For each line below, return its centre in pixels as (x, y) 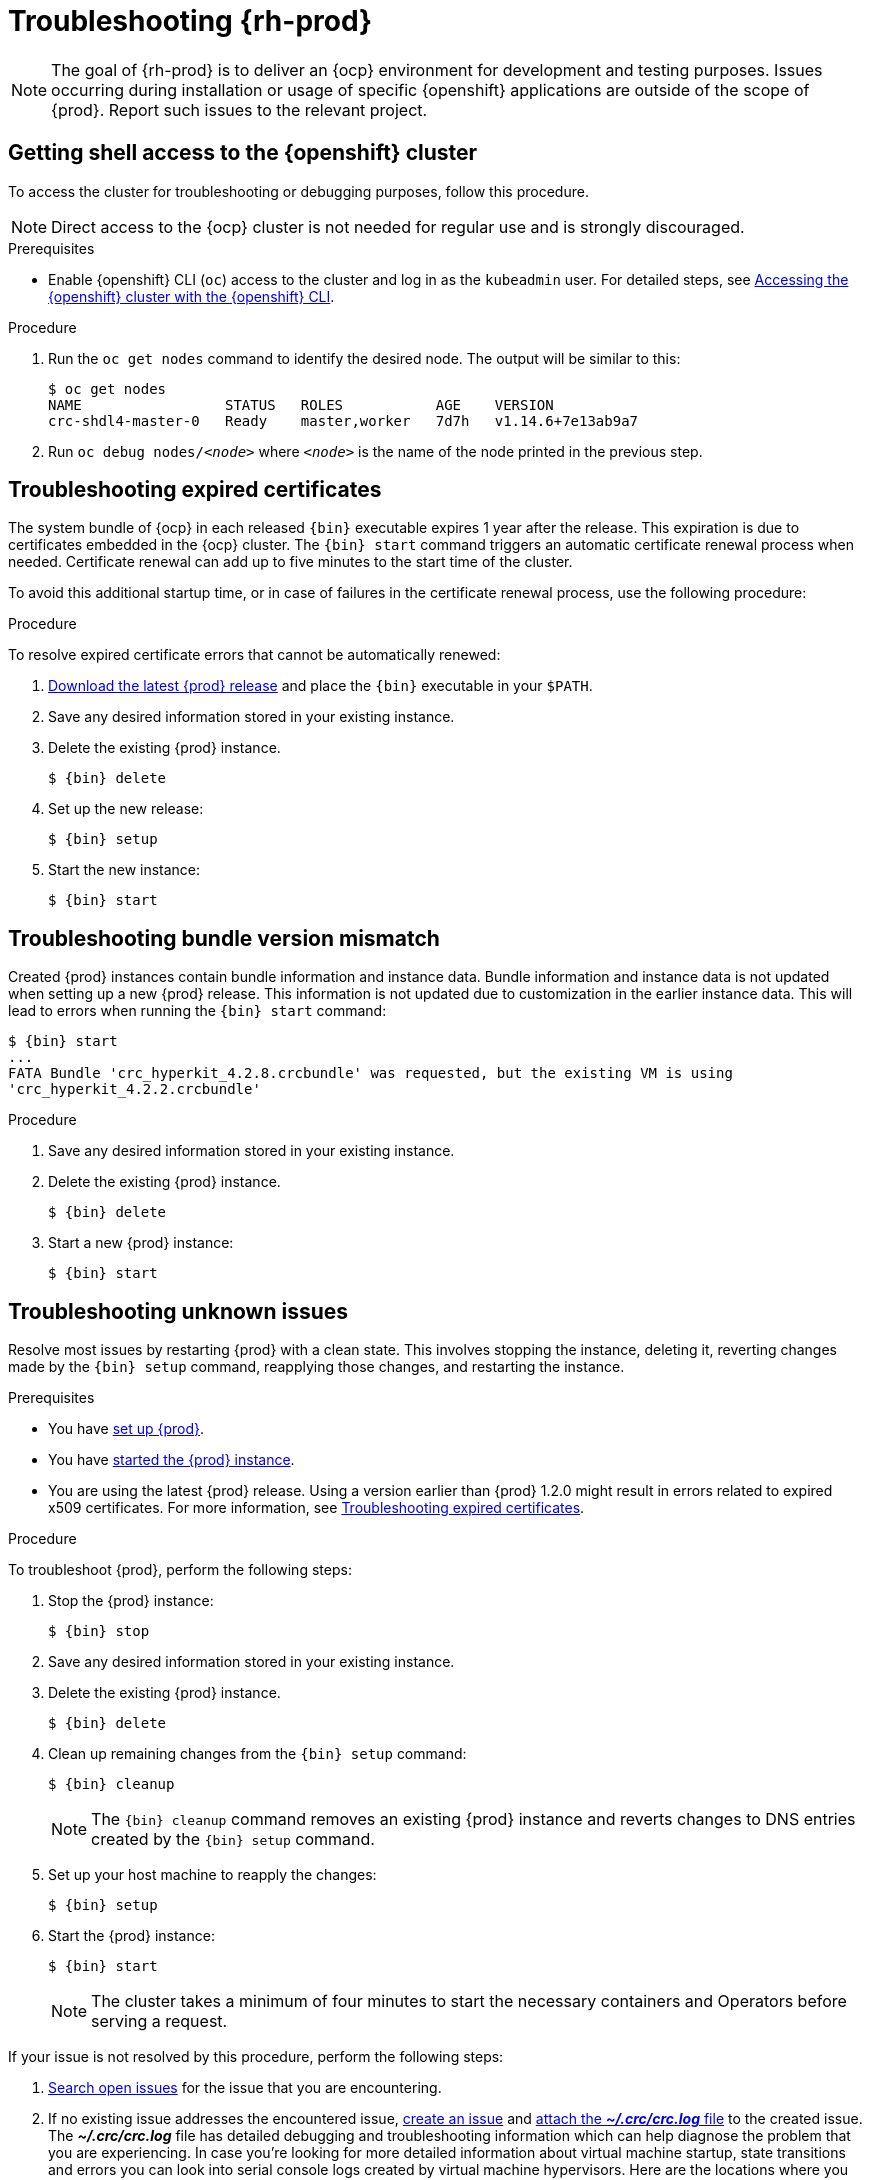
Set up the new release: (126, 809)
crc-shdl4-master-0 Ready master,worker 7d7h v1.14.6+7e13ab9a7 (343, 420)
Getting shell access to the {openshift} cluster (243, 153)
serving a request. (159, 2021)
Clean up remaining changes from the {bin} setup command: (257, 1754)
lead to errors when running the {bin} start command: (197, 1011)
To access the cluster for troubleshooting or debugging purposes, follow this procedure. (298, 191)
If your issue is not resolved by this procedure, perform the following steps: (256, 2057)
